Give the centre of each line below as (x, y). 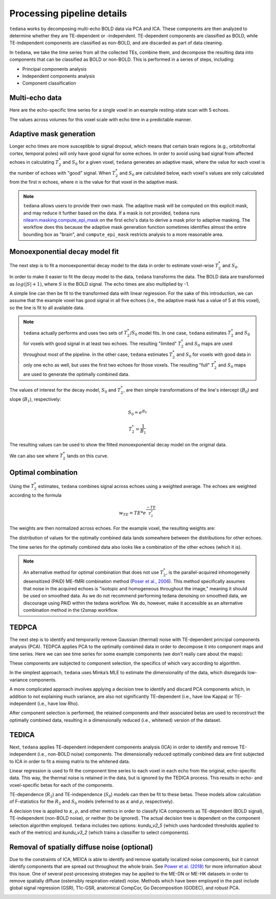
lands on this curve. (88, 456)
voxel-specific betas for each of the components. (62, 785)
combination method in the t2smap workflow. (71, 610)
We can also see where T (36, 456)
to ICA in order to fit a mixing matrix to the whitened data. (70, 761)
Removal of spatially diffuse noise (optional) (81, 847)
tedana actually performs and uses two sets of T (75, 333)
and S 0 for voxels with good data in (214, 355)
